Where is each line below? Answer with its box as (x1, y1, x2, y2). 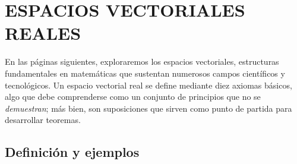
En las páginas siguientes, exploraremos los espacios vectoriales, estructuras (5, 55, 279, 68)
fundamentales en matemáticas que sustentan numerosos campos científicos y (5, 67, 285, 79)
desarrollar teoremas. (5, 113, 81, 126)
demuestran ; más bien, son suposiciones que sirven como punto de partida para (5, 102, 292, 114)
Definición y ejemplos (5, 143, 140, 161)
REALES (5, 21, 81, 45)
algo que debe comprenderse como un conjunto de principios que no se (5, 90, 261, 103)
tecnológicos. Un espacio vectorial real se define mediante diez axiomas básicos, (5, 78, 292, 91)
